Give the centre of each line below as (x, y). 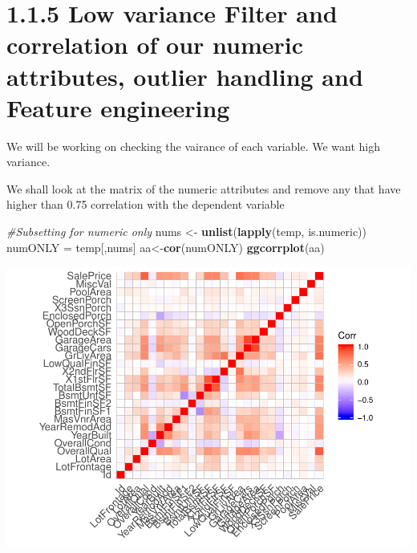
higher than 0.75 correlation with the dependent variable (146, 204)
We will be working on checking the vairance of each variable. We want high (193, 146)
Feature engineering (118, 107)
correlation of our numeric (155, 45)
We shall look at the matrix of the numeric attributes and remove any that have (204, 188)
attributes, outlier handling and (185, 76)
